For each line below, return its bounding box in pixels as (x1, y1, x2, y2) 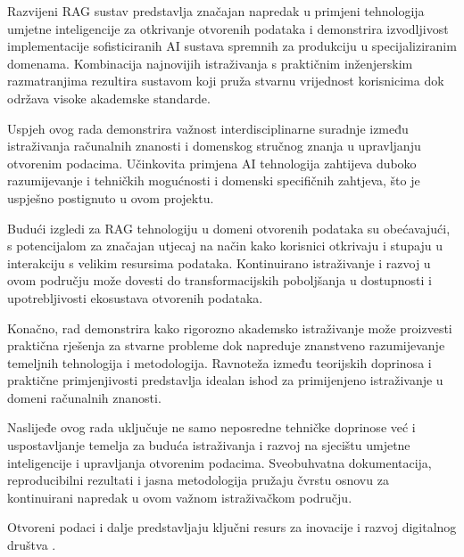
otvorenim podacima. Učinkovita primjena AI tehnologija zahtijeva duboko (7, 153, 417, 172)
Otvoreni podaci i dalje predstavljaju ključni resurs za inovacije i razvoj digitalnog (7, 518, 457, 537)
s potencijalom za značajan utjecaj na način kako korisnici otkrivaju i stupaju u (7, 236, 443, 255)
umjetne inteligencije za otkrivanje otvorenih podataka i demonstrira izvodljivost (7, 19, 449, 37)
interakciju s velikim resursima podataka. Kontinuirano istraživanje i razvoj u (7, 253, 431, 272)
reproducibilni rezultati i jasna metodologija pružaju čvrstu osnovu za (7, 471, 389, 489)
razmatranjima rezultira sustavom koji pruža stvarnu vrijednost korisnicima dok (7, 71, 444, 90)
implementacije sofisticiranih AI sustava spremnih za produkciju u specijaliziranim (7, 37, 457, 55)
